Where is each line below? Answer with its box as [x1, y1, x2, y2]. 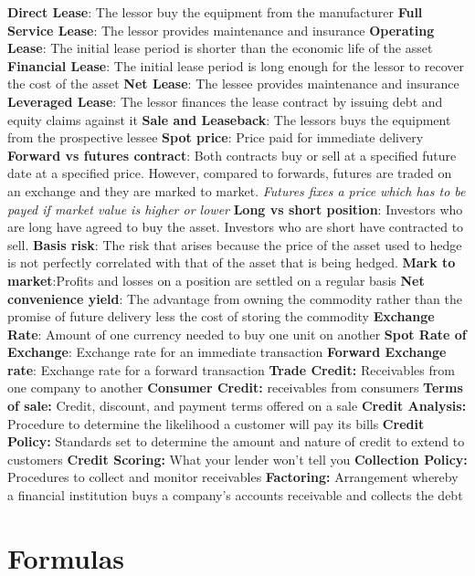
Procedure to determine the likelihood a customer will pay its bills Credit [7, 414, 425, 433]
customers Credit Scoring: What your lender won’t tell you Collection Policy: [7, 449, 468, 468]
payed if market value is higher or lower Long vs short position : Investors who [7, 199, 463, 218]
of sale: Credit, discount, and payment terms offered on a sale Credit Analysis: [7, 396, 467, 415]
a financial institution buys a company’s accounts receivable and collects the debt [7, 486, 463, 505]
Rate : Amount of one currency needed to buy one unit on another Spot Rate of [7, 324, 467, 343]
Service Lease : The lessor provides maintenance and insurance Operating [7, 20, 435, 39]
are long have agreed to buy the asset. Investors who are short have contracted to [7, 217, 464, 236]
